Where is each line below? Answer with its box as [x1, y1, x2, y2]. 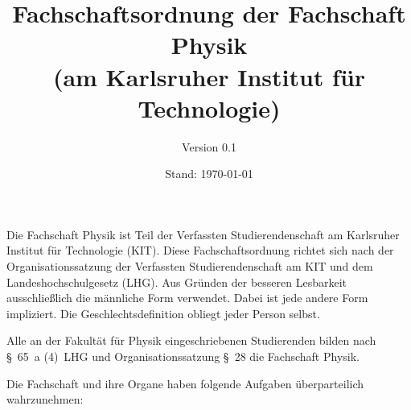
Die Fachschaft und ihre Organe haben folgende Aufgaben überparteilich [6, 375, 364, 391]
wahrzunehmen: [6, 391, 84, 408]
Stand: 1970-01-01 [165, 165, 253, 182]
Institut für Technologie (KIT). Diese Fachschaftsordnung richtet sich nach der [6, 242, 394, 259]
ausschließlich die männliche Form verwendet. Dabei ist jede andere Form [6, 289, 368, 306]
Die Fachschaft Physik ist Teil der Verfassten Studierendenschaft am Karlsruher [6, 226, 400, 242]
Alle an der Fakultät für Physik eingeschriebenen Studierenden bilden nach [6, 332, 376, 349]
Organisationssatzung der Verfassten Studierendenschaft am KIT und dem [6, 258, 373, 275]
